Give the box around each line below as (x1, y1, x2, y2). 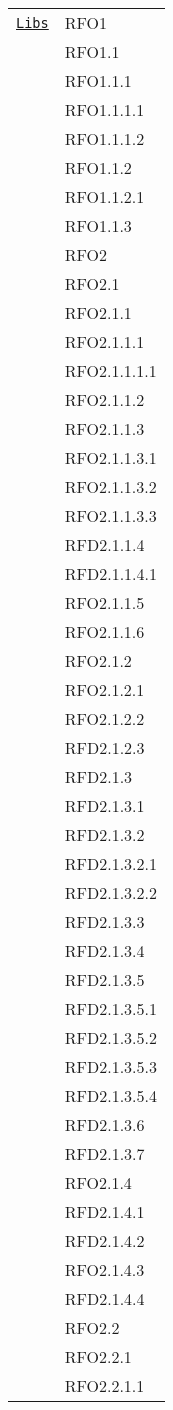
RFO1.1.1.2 (64, 127, 145, 150)
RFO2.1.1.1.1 (64, 359, 157, 382)
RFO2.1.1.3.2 (64, 475, 157, 498)
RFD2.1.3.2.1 (64, 852, 157, 875)
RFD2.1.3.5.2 (64, 1026, 157, 1049)
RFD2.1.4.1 (64, 1200, 145, 1223)
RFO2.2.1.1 (64, 1374, 145, 1397)
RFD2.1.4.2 (64, 1229, 145, 1252)
